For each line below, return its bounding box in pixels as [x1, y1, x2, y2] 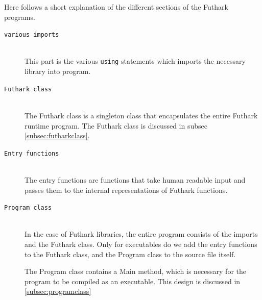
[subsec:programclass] [25, 286, 91, 296]
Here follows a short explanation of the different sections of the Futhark [4, 2, 228, 12]
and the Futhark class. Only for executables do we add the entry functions [25, 239, 257, 249]
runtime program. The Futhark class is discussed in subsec [25, 120, 207, 131]
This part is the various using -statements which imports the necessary [25, 56, 246, 66]
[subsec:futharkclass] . [25, 130, 90, 141]
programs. [4, 11, 35, 22]
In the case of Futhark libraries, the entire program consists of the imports [25, 229, 258, 239]
